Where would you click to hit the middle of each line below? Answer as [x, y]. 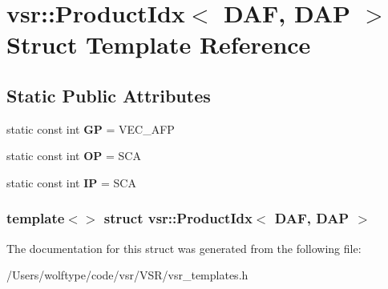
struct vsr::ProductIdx [178, 218]
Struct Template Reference [159, 44]
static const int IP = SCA [71, 182]
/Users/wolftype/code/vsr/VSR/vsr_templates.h [127, 275]
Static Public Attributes [109, 95]
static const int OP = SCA [74, 156]
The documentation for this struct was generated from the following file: [184, 248]
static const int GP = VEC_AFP [91, 128]
